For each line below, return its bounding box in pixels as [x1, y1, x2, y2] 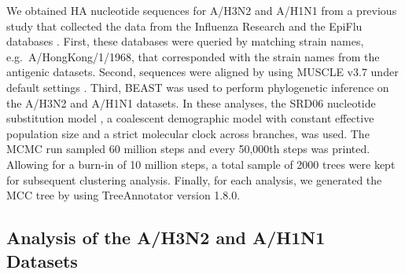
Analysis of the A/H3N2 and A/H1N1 [6, 225, 326, 250]
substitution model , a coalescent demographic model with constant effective [6, 110, 374, 126]
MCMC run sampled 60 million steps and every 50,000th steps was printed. [6, 141, 370, 157]
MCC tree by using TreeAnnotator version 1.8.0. [6, 187, 241, 203]
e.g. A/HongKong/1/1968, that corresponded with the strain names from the [6, 48, 380, 64]
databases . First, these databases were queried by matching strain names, [6, 33, 364, 49]
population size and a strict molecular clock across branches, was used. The [6, 125, 370, 141]
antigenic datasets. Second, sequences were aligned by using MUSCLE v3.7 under [6, 64, 399, 80]
